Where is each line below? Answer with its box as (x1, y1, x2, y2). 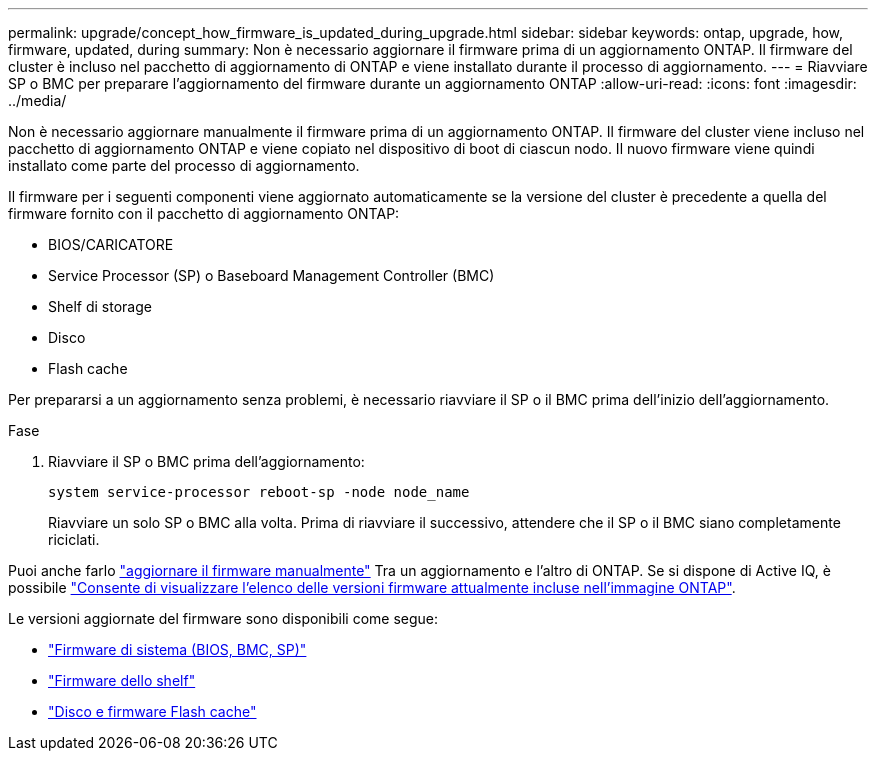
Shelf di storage (48, 298, 152, 315)
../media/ (8, 92, 67, 109)
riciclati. (48, 531, 100, 548)
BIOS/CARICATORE (48, 236, 174, 253)
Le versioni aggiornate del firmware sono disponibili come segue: (8, 610, 439, 627)
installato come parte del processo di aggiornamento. (8, 157, 360, 174)
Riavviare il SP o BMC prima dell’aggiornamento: (48, 453, 365, 470)
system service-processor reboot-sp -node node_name (48, 484, 470, 500)
